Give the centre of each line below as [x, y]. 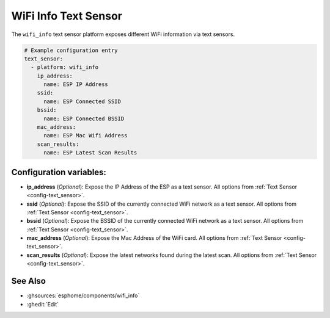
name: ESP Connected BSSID [84, 118]
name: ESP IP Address [76, 85]
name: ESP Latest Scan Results [90, 153]
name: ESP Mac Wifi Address [86, 136]
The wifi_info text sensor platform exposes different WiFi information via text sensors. [123, 34]
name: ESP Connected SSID [82, 101]
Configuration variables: [59, 172]
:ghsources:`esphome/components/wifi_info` [83, 295]
